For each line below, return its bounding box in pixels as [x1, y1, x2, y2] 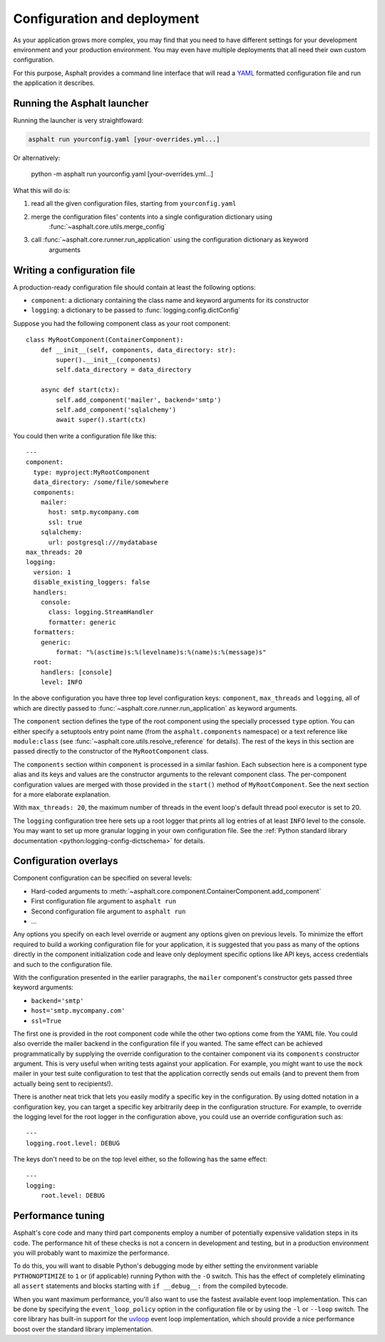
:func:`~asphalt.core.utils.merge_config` [48, 222, 167, 231]
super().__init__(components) [56, 356, 162, 364]
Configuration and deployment [13, 11, 200, 26]
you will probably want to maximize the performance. [13, 1248, 170, 1257]
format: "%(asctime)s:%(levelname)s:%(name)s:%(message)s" [56, 648, 267, 656]
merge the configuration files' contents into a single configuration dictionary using [31, 212, 272, 221]
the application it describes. [13, 79, 96, 87]
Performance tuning [13, 1210, 105, 1222]
